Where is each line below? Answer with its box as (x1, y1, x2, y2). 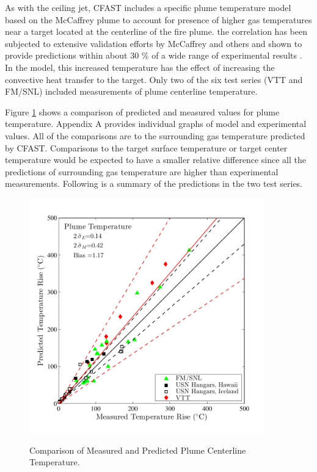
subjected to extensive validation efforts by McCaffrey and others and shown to (5, 37, 302, 49)
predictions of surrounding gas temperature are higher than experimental (5, 165, 279, 178)
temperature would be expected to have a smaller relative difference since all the (5, 153, 307, 166)
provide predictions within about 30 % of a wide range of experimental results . (5, 49, 302, 62)
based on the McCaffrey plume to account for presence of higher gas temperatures (5, 13, 312, 26)
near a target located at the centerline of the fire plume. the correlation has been (5, 25, 307, 38)
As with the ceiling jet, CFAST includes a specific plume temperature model (5, 1, 291, 13)
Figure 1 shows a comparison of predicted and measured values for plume (5, 105, 280, 118)
